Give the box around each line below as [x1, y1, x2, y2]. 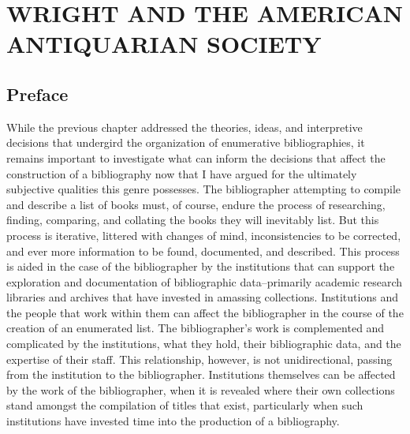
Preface [6, 81, 69, 106]
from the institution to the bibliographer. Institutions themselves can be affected [6, 366, 396, 383]
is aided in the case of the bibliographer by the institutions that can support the [6, 258, 395, 275]
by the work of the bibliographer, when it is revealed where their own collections [6, 381, 395, 398]
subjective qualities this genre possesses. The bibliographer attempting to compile [6, 181, 401, 197]
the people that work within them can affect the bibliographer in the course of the [6, 304, 404, 320]
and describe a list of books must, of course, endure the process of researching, [6, 196, 386, 212]
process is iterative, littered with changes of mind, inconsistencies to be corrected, [6, 226, 401, 243]
